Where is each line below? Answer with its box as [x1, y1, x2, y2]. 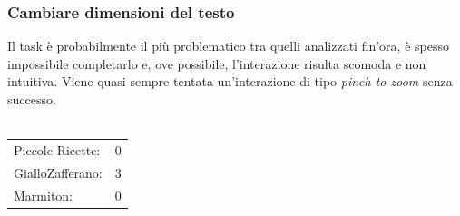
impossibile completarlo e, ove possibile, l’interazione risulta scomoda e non [7, 54, 426, 73]
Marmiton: [14, 185, 73, 204]
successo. [7, 90, 56, 108]
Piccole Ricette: [14, 140, 101, 159]
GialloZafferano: [14, 162, 103, 182]
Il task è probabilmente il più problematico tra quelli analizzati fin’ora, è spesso [7, 36, 449, 55]
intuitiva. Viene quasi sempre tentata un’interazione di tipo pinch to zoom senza [7, 72, 453, 91]
